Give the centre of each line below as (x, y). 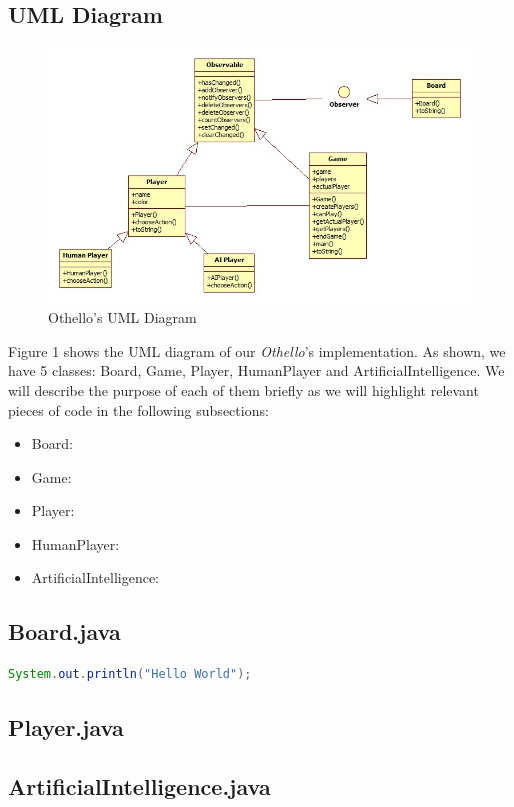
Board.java (64, 631)
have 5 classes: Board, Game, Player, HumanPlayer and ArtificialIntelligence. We (256, 370)
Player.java (66, 727)
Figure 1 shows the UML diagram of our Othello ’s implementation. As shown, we (257, 350)
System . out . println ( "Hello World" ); (130, 674)
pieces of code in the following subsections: (138, 409)
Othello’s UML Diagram (122, 317)
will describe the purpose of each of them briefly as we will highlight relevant (243, 389)
